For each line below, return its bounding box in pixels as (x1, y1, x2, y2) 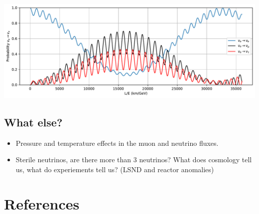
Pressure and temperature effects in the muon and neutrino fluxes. (15, 137, 219, 148)
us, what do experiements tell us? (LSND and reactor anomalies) (15, 164, 214, 174)
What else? (4, 114, 63, 129)
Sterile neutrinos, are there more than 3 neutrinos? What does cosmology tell (15, 154, 252, 165)
